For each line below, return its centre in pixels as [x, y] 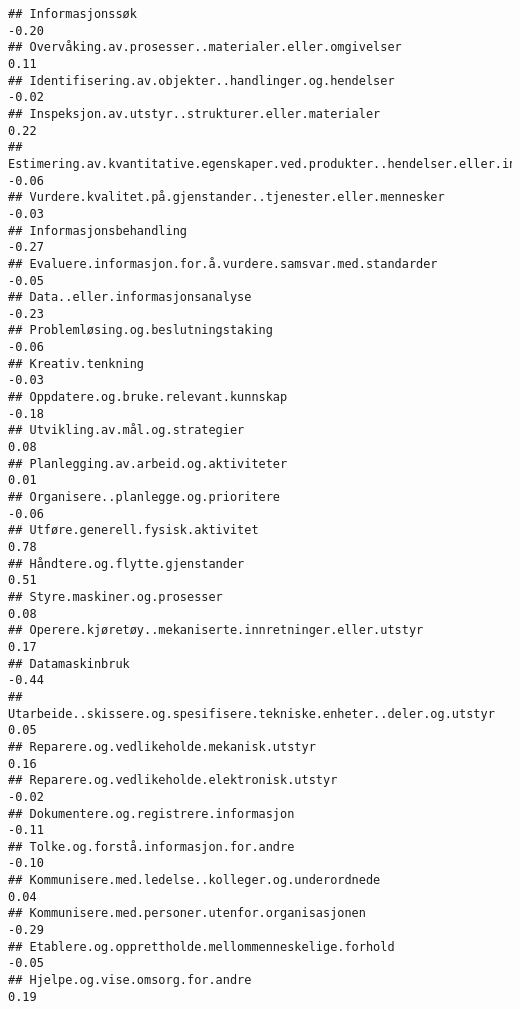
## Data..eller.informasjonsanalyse [130, 297]
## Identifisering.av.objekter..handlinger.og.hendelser [201, 80]
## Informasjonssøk [72, 14]
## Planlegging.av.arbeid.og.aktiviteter [148, 463]
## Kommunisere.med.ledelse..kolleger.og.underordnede [194, 880]
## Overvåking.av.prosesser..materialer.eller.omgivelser [205, 47]
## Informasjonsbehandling [97, 230]
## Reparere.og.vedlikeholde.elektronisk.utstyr [173, 780]
